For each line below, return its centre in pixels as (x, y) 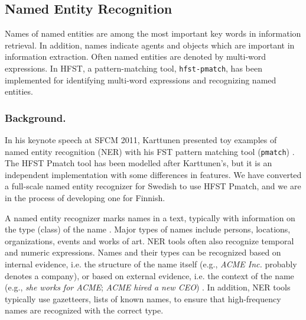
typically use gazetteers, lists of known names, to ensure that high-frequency (143, 298)
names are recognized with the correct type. (84, 310)
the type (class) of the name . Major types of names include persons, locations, (148, 229)
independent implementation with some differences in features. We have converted (153, 174)
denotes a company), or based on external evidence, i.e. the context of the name (149, 275)
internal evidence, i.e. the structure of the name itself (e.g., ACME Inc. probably (151, 264)
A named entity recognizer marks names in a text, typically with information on (150, 217)
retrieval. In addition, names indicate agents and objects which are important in (150, 45)
